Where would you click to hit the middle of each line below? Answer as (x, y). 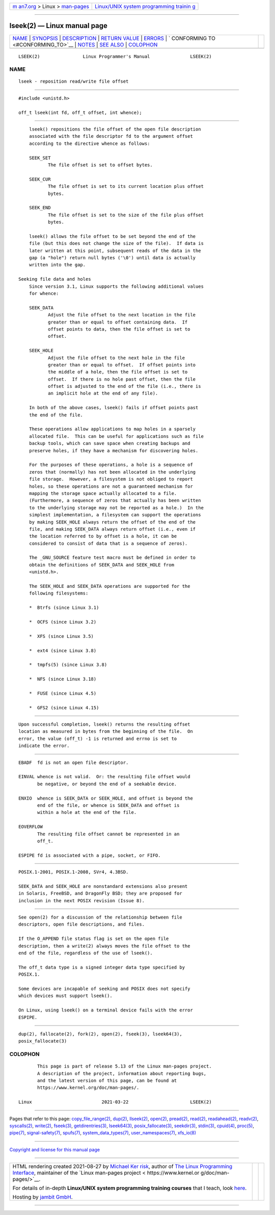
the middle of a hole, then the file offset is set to (118, 372)
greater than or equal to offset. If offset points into (122, 365)
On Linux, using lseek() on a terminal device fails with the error (106, 1010)
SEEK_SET (40, 158)
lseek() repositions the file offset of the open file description (115, 129)
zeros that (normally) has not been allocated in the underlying (112, 472)
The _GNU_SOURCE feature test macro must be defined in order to (112, 558)
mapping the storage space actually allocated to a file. (103, 493)
